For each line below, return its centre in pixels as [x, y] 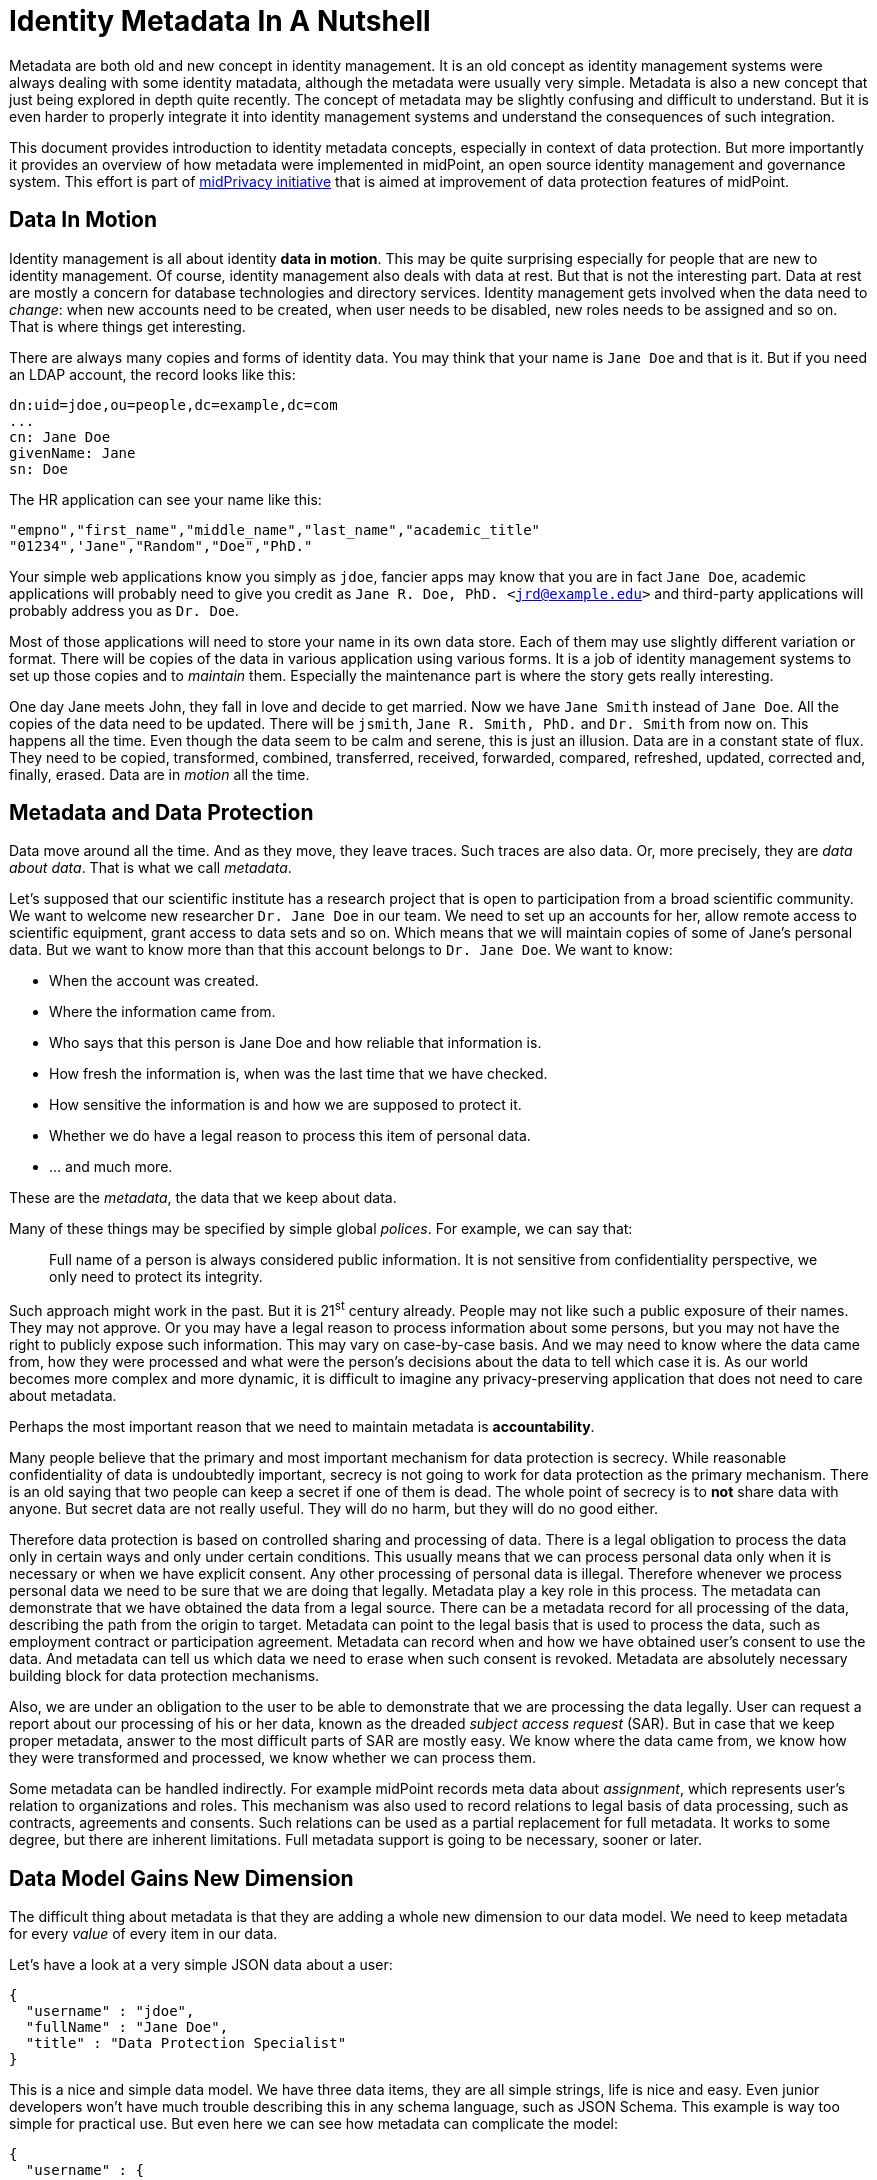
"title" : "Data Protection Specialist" [186, 2042]
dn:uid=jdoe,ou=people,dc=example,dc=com [173, 404]
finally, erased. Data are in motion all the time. [159, 774]
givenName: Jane [72, 452]
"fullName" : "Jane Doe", [127, 2026]
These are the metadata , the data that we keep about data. [203, 1198]
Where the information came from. [162, 1012]
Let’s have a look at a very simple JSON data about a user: [201, 1964]
